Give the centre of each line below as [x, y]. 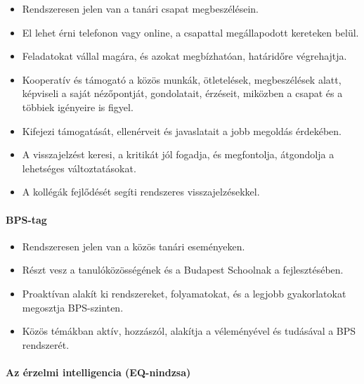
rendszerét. [46, 344]
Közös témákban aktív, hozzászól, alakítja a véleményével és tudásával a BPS [189, 331]
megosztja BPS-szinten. [73, 307]
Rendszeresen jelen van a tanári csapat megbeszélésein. [141, 8]
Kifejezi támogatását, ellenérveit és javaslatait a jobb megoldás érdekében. [182, 130]
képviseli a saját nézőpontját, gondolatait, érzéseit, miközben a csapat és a [182, 93]
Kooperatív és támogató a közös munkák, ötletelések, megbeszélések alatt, [182, 79]
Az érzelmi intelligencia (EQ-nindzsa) [98, 372]
